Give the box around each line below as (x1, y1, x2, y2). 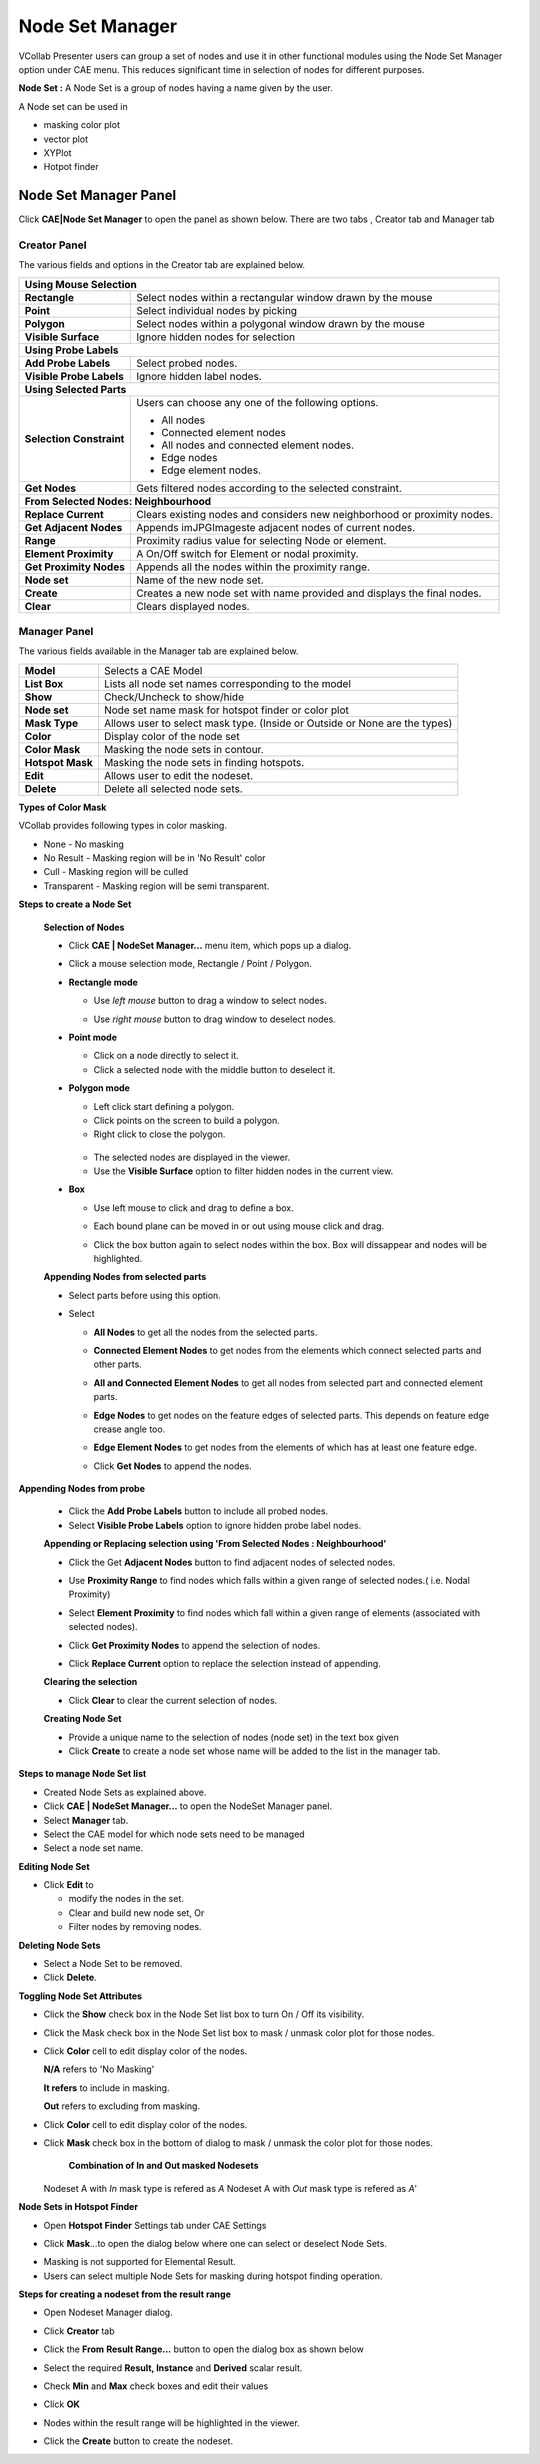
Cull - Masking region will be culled (43, 866, 189, 878)
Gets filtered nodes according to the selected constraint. (136, 481, 402, 495)
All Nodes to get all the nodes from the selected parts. (93, 1326, 318, 1338)
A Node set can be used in (18, 100, 129, 112)
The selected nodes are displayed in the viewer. (93, 1151, 291, 1163)
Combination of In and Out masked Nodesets (68, 2160, 259, 2172)
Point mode (68, 1031, 118, 1043)
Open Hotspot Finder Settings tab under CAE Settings (43, 2219, 267, 2231)
